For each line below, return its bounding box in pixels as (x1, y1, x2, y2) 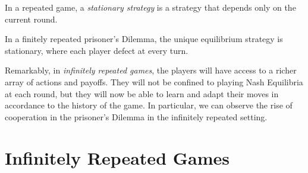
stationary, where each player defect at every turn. (5, 44, 188, 56)
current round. (5, 12, 58, 25)
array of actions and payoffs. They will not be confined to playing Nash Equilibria (5, 75, 303, 88)
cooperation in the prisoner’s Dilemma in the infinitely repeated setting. (5, 110, 268, 123)
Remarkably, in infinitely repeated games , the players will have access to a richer (5, 64, 297, 76)
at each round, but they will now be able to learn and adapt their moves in (5, 87, 279, 100)
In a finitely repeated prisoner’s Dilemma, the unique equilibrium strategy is (5, 33, 283, 45)
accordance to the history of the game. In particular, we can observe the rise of (5, 99, 293, 111)
